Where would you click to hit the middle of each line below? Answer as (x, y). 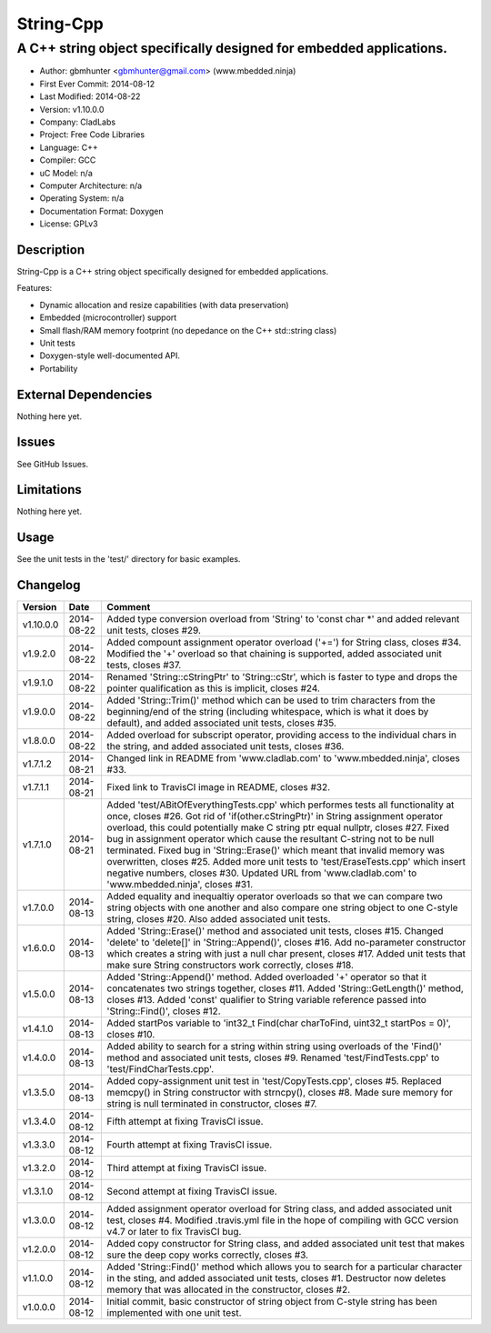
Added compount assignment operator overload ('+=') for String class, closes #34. (284, 643)
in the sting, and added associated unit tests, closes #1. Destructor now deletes (276, 1278)
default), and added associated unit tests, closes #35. (221, 723)
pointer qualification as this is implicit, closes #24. (213, 688)
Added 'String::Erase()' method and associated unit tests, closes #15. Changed (276, 931)
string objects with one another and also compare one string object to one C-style (282, 907)
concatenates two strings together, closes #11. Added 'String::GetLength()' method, (285, 988)
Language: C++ (69, 147)
